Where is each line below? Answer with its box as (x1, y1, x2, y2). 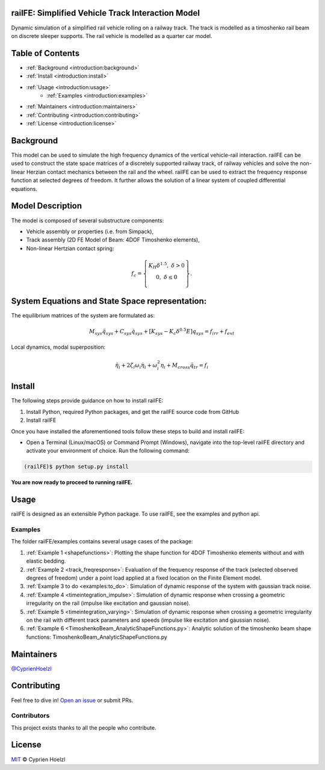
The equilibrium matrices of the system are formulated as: (11, 312, 155, 319)
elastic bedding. (26, 557, 66, 565)
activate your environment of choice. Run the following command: (26, 447, 190, 454)
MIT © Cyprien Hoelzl (11, 756, 66, 763)
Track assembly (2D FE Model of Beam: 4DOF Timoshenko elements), (26, 236, 200, 243)
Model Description (11, 201, 82, 211)
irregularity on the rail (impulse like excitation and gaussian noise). (26, 599, 191, 607)
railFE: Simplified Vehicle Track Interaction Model (11, 8, 200, 18)
